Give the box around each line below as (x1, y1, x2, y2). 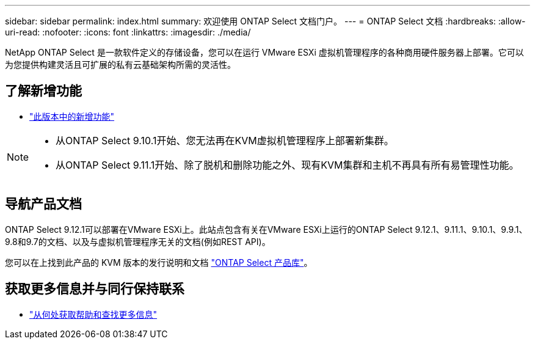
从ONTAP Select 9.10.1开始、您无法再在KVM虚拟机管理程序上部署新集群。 (56, 134, 394, 147)
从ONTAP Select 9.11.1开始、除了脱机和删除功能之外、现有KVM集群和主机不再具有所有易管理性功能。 (56, 158, 519, 171)
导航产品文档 (5, 196, 82, 212)
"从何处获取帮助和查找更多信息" (29, 309, 158, 320)
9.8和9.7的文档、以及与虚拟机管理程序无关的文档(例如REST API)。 (5, 236, 271, 247)
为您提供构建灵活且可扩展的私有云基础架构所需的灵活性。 (5, 59, 236, 70)
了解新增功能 (5, 83, 82, 99)
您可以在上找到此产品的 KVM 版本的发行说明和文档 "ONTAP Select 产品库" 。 (5, 257, 313, 268)
